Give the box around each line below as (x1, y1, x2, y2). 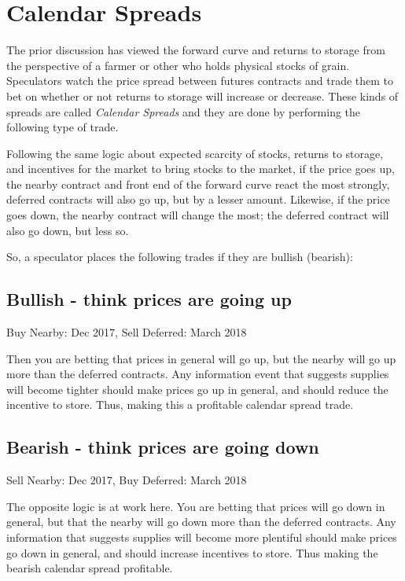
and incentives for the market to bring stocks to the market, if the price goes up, (6, 160, 395, 177)
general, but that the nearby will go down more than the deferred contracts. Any (6, 513, 396, 530)
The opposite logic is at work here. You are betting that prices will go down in (6, 498, 385, 514)
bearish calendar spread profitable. (6, 560, 173, 576)
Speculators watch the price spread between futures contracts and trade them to (6, 72, 394, 89)
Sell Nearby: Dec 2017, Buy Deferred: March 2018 (6, 472, 247, 488)
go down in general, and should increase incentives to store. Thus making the (6, 544, 378, 561)
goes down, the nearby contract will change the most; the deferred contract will (6, 207, 389, 223)
